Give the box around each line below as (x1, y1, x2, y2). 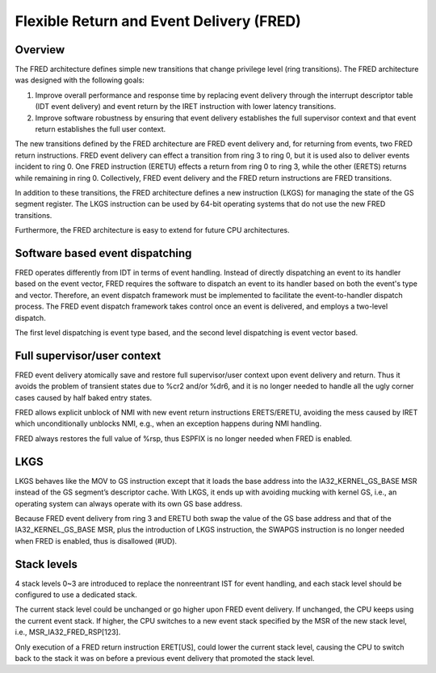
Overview (15, 43, 65, 57)
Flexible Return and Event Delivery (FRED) (15, 12, 302, 30)
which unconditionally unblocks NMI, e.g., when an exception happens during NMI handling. (15, 419, 322, 428)
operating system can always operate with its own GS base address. (15, 498, 243, 508)
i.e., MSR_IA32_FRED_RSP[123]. (15, 627, 121, 637)
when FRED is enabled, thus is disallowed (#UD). (15, 536, 178, 545)
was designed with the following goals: (15, 75, 145, 85)
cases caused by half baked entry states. (15, 393, 153, 402)
